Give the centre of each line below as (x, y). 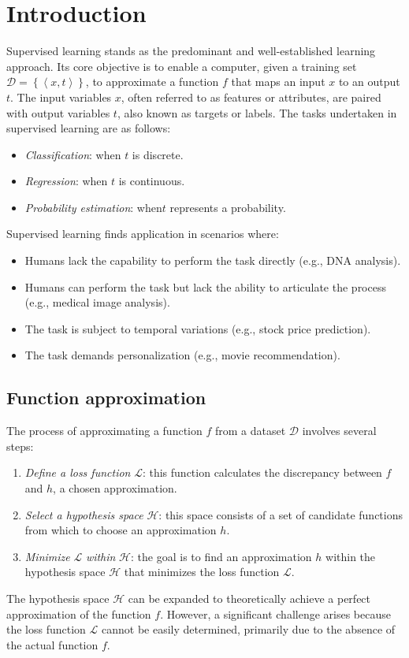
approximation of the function (79, 613)
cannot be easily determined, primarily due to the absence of (248, 629)
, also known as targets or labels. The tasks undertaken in (257, 112)
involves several (339, 431)
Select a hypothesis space (84, 514)
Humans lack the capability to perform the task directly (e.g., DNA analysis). (213, 260)
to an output (369, 82)
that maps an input (278, 82)
